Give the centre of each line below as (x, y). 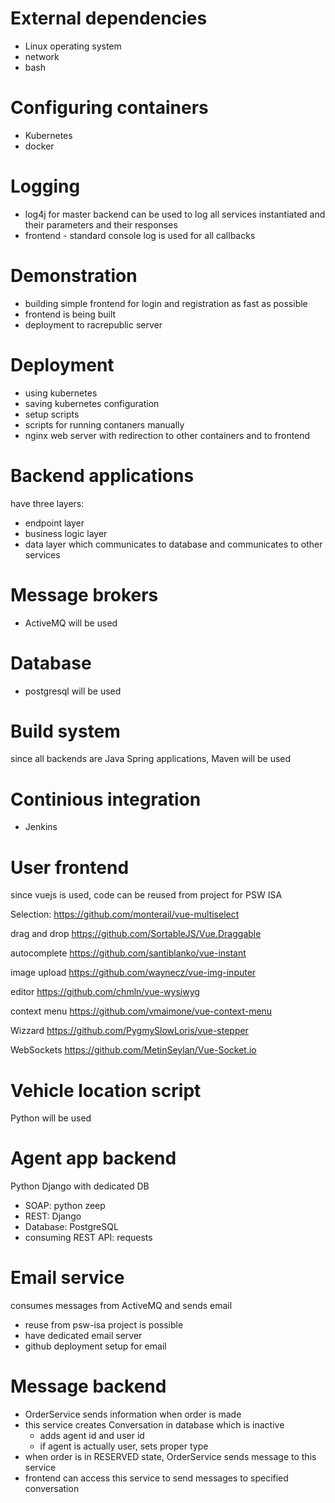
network (42, 56)
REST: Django (53, 1216)
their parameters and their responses (101, 224)
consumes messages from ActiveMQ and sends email (121, 1306)
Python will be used (51, 1118)
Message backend (88, 1386)
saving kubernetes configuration (92, 403)
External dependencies (109, 18)
